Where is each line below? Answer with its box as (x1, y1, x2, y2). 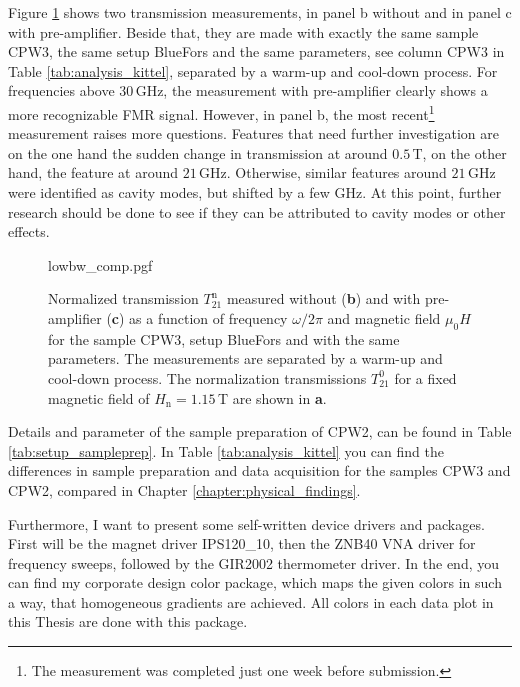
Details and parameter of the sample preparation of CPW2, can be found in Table (8, 421, 512, 442)
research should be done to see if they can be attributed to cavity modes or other (8, 201, 506, 222)
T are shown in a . (217, 387, 327, 408)
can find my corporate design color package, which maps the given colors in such (8, 572, 502, 593)
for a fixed (394, 367, 457, 388)
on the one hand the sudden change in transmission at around (8, 142, 388, 163)
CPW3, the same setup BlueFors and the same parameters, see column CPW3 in (8, 41, 505, 62)
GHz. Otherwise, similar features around (199, 162, 447, 183)
